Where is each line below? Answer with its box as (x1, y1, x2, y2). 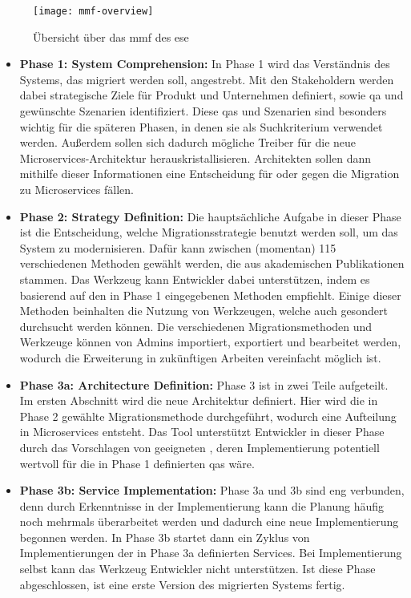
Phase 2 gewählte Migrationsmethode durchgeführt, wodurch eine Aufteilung (19, 407, 397, 424)
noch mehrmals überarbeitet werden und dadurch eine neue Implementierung (19, 513, 399, 530)
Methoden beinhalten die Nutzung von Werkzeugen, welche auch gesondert (19, 302, 388, 319)
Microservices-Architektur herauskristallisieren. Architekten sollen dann (19, 149, 372, 166)
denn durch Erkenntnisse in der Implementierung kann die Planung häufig (19, 497, 385, 514)
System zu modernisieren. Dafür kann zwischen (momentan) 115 (19, 239, 336, 256)
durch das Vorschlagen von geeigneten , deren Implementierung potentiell (19, 438, 380, 455)
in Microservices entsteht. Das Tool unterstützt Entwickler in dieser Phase (19, 423, 385, 440)
